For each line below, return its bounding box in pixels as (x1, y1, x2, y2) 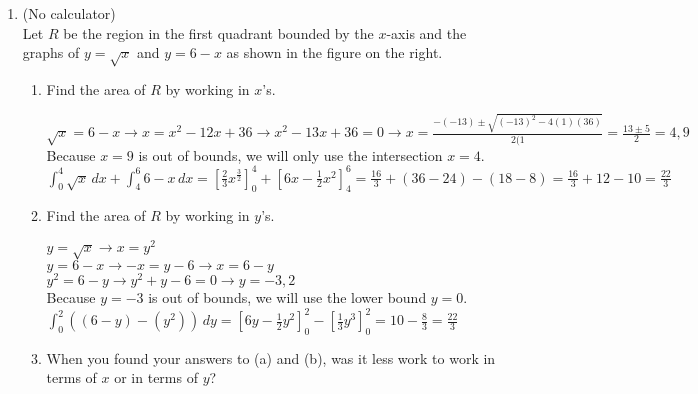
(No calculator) (22, 3, 116, 23)
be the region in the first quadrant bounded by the (63, 22, 374, 43)
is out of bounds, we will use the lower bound (148, 286, 427, 307)
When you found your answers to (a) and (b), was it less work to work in (46, 347, 496, 368)
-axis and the (386, 22, 467, 43)
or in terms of (114, 367, 198, 388)
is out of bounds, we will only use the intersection (138, 144, 443, 165)
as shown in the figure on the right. (226, 42, 443, 63)
